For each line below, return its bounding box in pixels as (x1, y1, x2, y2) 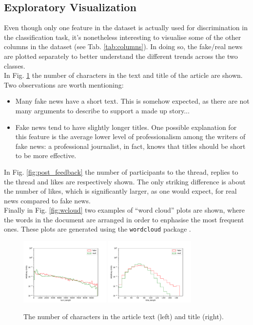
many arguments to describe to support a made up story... (15, 105, 190, 115)
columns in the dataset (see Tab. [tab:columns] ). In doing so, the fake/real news (4, 41, 243, 52)
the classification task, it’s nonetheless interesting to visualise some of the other (4, 32, 241, 42)
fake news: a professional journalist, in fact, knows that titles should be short (15, 141, 246, 151)
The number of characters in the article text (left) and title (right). (23, 311, 224, 321)
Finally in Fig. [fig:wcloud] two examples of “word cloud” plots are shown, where (4, 205, 245, 215)
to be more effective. (15, 150, 77, 161)
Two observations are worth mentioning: (4, 79, 124, 90)
